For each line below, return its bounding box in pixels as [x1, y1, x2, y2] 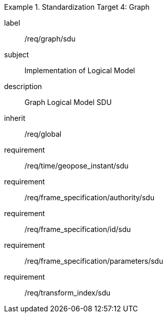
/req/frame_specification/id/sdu [25, 225, 131, 234]
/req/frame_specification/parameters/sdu [25, 257, 163, 265]
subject [4, 50, 29, 59]
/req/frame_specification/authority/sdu [25, 193, 155, 202]
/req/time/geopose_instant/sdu [25, 161, 129, 170]
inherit [4, 114, 26, 122]
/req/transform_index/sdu [25, 288, 111, 297]
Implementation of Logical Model [25, 66, 135, 75]
